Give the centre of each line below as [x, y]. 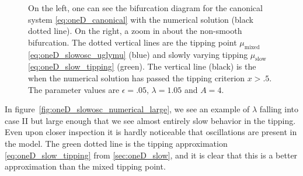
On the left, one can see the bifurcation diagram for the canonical [145, 8]
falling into [279, 109]
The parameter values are [74, 89]
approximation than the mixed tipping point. [85, 166]
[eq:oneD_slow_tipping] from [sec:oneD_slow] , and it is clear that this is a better [151, 155]
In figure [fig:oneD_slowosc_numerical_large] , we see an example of [127, 109]
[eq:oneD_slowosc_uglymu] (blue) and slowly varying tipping [138, 54]
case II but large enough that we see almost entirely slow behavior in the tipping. [150, 120]
